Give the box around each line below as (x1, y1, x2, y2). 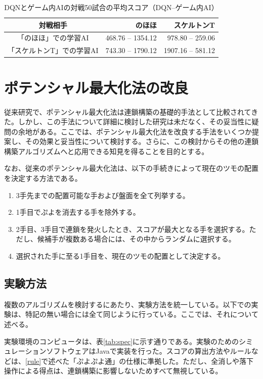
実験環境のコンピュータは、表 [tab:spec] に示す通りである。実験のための (4, 336, 239, 346)
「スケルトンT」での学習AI (8, 45, 99, 56)
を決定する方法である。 (4, 173, 82, 183)
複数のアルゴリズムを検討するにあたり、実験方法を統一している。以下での (4, 299, 251, 309)
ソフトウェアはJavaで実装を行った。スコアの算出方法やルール (46, 346, 251, 356)
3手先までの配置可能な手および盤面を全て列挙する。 (16, 189, 190, 200)
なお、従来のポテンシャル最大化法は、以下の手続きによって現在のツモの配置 (4, 163, 258, 173)
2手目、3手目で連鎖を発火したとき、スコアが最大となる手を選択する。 (16, 223, 249, 234)
